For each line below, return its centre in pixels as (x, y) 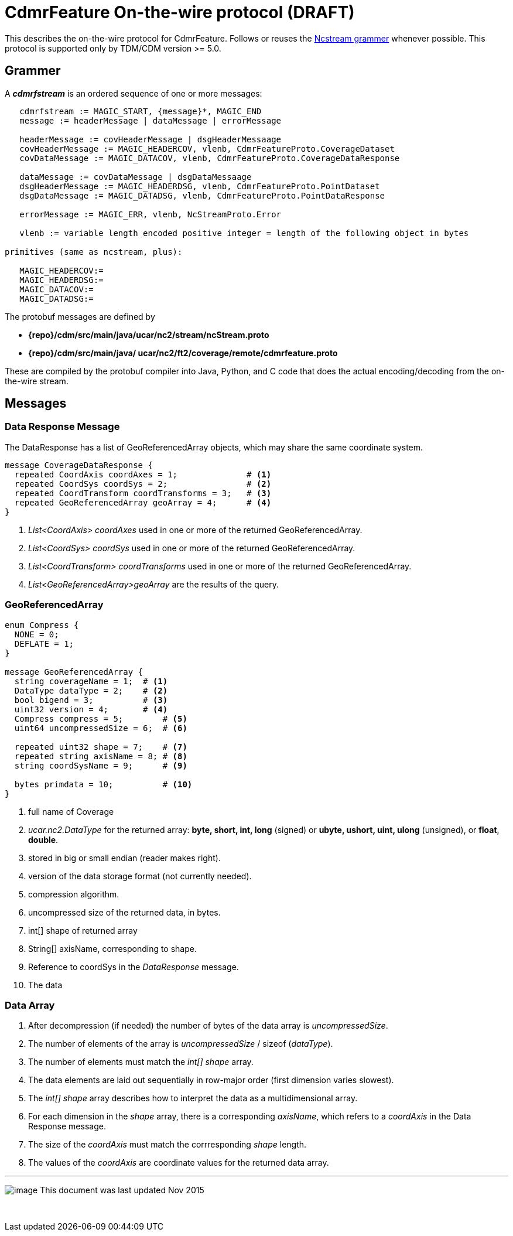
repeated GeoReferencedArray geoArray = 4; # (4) (143, 502)
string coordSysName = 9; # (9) (101, 765)
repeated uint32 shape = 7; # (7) (101, 747)
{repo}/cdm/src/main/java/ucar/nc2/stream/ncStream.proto (149, 334)
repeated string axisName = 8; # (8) (101, 756)
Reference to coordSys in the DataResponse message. (134, 967)
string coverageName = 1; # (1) (91, 681)
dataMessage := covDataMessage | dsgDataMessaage (136, 177)
